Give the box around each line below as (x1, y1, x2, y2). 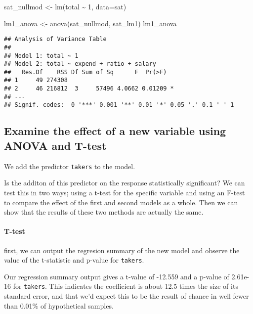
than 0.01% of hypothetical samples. (4, 300, 114, 311)
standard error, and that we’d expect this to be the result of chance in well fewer (4, 291, 249, 301)
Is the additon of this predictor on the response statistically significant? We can (4, 178, 245, 188)
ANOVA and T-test (4, 137, 107, 153)
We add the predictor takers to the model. (4, 161, 135, 171)
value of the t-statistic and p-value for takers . (4, 255, 144, 265)
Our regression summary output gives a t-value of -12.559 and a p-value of (4, 271, 229, 281)
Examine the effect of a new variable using (4, 123, 226, 138)
